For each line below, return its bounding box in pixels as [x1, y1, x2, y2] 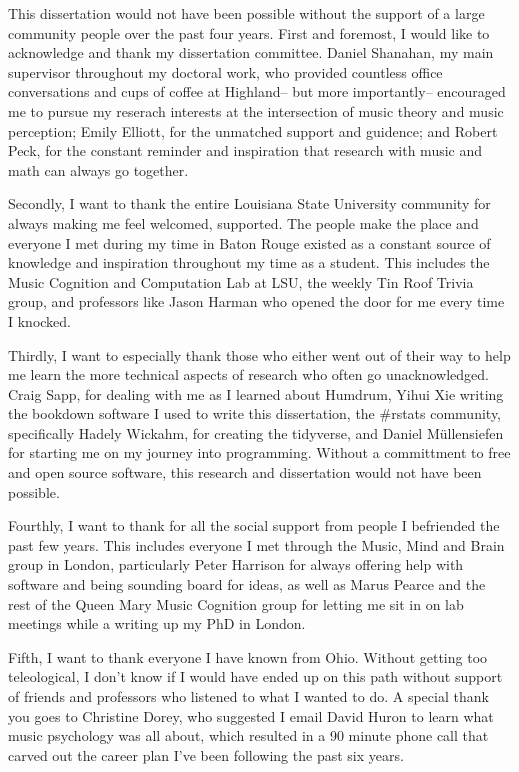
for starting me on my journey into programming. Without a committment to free [8, 442, 511, 463]
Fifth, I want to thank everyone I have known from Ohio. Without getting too [8, 646, 488, 667]
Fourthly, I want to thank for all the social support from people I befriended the [8, 515, 500, 536]
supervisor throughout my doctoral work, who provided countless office [8, 61, 443, 82]
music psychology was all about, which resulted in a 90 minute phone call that [8, 725, 489, 746]
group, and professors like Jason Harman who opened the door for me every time [8, 291, 505, 312]
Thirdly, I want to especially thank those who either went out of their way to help [8, 344, 511, 365]
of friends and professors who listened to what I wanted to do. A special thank [8, 686, 489, 706]
